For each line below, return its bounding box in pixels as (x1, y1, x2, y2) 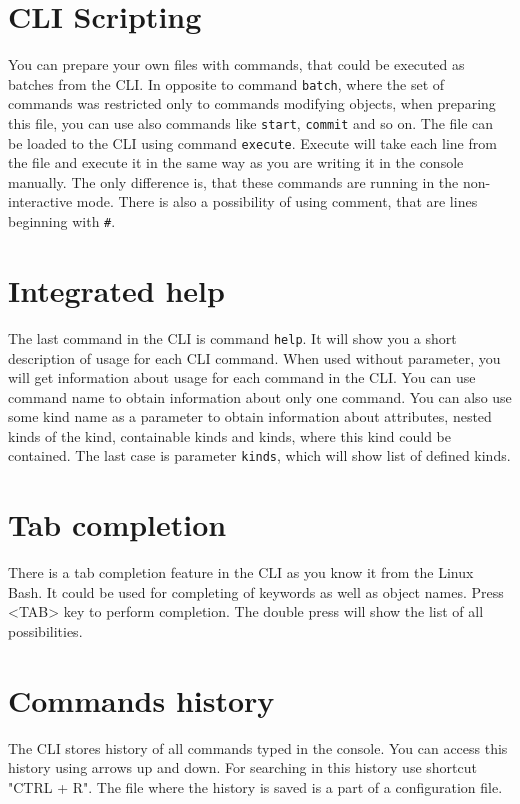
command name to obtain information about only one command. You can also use (8, 386, 512, 407)
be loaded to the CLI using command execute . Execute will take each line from (8, 132, 497, 153)
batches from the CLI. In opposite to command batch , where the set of (8, 73, 445, 94)
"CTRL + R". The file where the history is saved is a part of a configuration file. (8, 776, 503, 797)
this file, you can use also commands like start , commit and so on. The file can (8, 112, 494, 133)
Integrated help (8, 269, 225, 310)
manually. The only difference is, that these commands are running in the (8, 171, 459, 192)
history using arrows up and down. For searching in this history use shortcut (8, 757, 477, 778)
